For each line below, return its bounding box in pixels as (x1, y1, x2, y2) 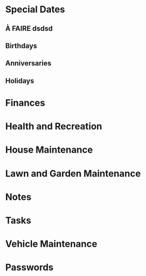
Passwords (5, 262, 54, 273)
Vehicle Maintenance (5, 238, 97, 250)
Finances (5, 97, 45, 108)
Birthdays (5, 41, 37, 50)
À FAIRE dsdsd (5, 24, 53, 33)
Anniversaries (5, 59, 52, 68)
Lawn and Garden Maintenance (5, 168, 141, 179)
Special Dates (5, 4, 66, 15)
